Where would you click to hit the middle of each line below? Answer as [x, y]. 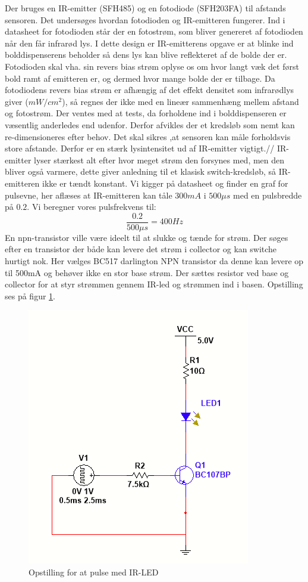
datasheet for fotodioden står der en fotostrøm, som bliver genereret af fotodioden [154, 31]
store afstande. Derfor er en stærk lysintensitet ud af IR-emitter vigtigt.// [140, 148]
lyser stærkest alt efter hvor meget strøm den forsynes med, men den [159, 160]
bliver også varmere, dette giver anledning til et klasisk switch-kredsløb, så [141, 171]
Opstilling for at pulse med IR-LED [94, 572]
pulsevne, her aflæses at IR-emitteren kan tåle [89, 195]
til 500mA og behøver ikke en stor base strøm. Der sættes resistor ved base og [147, 272]
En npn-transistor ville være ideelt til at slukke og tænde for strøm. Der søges [147, 237]
